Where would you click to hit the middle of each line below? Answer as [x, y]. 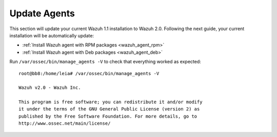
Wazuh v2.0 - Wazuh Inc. [50, 88]
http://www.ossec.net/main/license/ [65, 123]
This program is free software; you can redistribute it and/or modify [111, 102]
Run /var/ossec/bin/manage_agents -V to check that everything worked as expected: [105, 62]
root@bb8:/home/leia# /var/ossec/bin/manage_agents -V [89, 73]
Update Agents [42, 13]
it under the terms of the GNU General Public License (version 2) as [109, 109]
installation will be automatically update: [52, 35]
